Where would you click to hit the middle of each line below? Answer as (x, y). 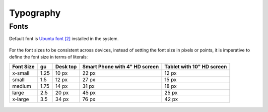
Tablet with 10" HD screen (196, 66)
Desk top (66, 66)
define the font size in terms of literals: (49, 57)
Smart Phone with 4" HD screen (120, 66)
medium (22, 86)
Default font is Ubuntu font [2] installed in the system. (64, 39)
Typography (35, 13)
